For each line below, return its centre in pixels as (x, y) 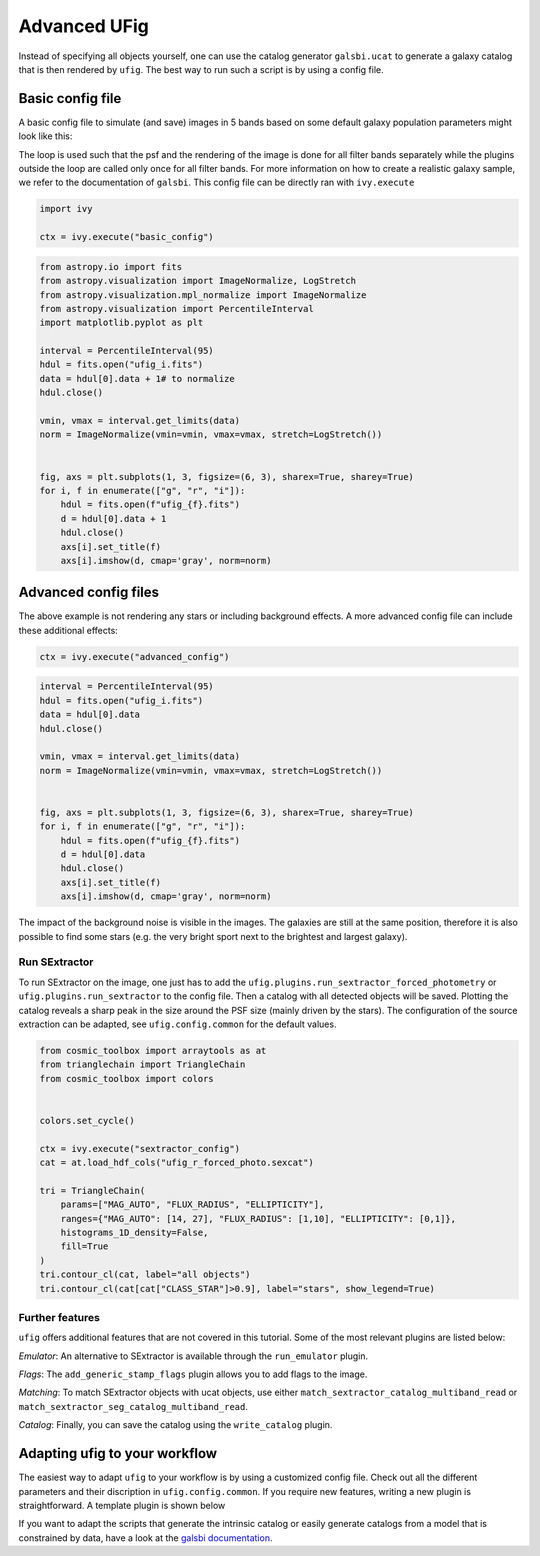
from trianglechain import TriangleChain (142, 1064)
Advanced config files (89, 592)
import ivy (66, 209)
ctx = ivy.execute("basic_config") (126, 237)
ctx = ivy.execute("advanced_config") (134, 656)
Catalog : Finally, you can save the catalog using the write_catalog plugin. (175, 1425)
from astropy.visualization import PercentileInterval (176, 308)
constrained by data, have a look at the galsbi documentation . (145, 1537)
